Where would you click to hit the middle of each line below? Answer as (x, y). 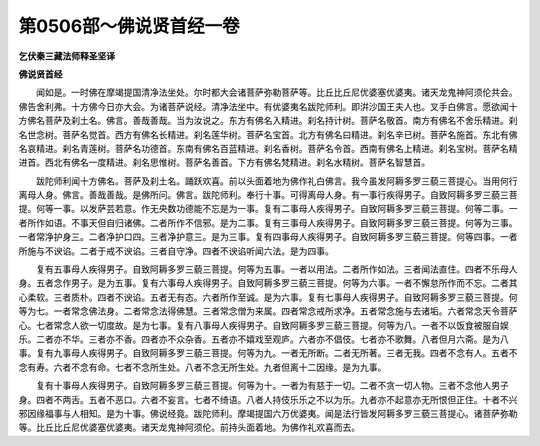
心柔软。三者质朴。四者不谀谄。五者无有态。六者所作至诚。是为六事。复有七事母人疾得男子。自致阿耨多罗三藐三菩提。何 (268, 297)
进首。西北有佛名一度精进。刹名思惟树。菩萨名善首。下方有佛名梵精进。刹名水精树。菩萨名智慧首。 (224, 162)
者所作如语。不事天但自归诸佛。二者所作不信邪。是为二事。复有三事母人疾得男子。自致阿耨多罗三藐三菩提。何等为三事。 (268, 222)
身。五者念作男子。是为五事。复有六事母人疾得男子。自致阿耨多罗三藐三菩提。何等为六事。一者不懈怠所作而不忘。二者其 (268, 283)
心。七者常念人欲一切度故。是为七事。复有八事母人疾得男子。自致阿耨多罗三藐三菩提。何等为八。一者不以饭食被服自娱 (263, 325)
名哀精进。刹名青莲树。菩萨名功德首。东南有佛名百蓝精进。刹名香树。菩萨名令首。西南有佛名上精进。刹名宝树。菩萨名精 (268, 148)
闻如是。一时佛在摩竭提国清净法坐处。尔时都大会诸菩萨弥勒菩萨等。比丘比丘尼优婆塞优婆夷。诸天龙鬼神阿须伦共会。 (276, 92)
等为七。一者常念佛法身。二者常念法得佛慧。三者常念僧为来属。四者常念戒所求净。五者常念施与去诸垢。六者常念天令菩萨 (268, 311)
